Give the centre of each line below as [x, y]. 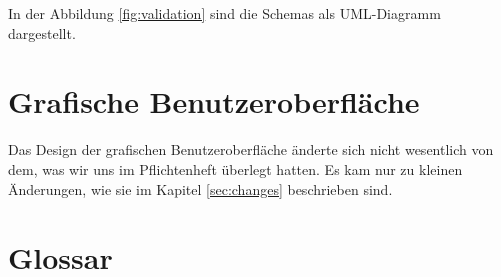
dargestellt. [42, 32]
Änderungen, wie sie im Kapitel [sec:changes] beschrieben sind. [200, 188]
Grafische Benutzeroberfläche [214, 101]
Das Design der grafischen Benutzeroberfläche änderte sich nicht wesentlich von [251, 149]
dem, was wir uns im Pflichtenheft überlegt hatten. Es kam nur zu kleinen [235, 168]
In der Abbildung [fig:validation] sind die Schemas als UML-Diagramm [224, 13]
